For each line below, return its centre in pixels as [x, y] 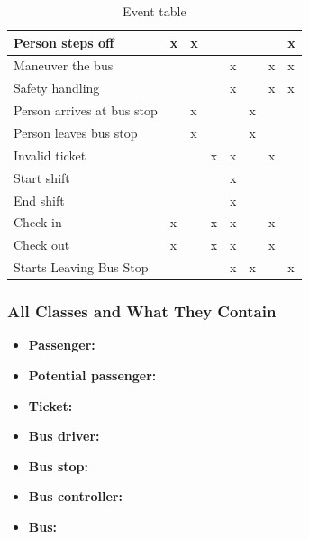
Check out [42, 245]
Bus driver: [64, 436]
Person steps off [64, 42]
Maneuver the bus [64, 65]
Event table [154, 11]
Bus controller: [75, 496]
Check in [38, 222]
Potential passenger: [92, 375]
